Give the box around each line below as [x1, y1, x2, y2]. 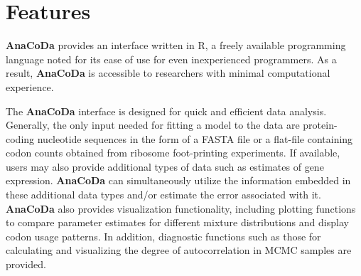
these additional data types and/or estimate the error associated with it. [6, 187, 321, 202]
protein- [303, 117, 338, 132]
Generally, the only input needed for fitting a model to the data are [6, 117, 300, 132]
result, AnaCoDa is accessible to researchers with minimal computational [6, 65, 330, 80]
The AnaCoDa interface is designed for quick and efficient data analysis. [6, 103, 327, 118]
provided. [6, 257, 46, 272]
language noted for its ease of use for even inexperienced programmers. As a [6, 51, 337, 66]
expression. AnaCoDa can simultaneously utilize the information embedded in [6, 173, 351, 188]
